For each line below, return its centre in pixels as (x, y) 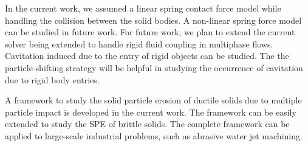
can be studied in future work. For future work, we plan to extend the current (150, 32)
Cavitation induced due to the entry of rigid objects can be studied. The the (147, 56)
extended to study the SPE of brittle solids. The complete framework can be (147, 124)
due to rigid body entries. (52, 79)
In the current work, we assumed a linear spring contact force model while (143, 8)
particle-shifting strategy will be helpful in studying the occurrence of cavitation (154, 67)
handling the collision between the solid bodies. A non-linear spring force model (153, 20)
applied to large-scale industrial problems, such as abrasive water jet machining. (154, 135)
